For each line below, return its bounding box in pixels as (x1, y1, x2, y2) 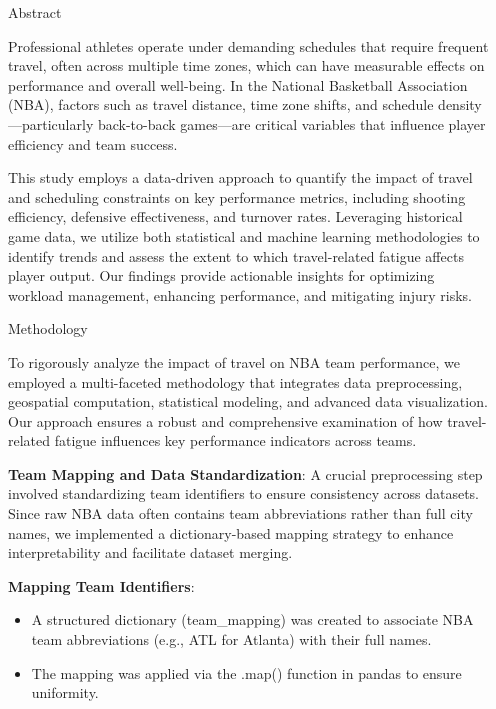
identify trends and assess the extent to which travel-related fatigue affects (8, 245, 464, 266)
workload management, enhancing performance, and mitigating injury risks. (8, 284, 472, 305)
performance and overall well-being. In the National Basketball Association (8, 74, 468, 95)
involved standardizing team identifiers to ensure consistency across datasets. (8, 483, 479, 504)
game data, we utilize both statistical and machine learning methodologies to (8, 225, 480, 246)
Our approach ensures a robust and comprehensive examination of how (8, 410, 443, 431)
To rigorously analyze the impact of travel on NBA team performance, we (8, 351, 460, 372)
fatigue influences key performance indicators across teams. (54, 430, 417, 451)
